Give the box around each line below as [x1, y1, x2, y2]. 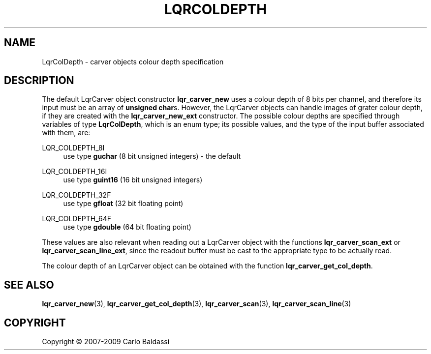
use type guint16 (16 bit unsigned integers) [63, 176, 203, 184]
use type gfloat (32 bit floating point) [63, 199, 184, 208]
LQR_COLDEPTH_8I [42, 144, 105, 152]
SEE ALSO [4, 278, 54, 291]
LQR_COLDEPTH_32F [42, 191, 111, 200]
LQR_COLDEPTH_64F [42, 214, 111, 223]
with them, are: [42, 128, 91, 137]
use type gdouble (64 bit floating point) [63, 223, 191, 232]
